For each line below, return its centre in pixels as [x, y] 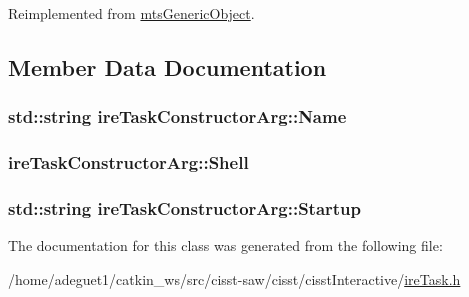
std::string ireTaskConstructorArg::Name [177, 116]
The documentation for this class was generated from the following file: [225, 245]
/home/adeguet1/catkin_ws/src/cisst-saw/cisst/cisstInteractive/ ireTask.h [234, 278]
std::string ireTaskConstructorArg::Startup [185, 207]
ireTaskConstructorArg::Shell [128, 162]
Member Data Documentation [167, 66]
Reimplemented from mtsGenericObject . [131, 13]
